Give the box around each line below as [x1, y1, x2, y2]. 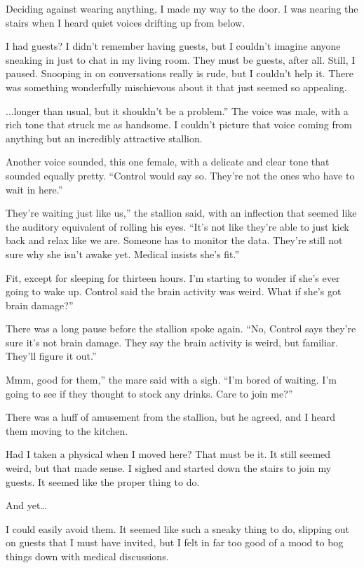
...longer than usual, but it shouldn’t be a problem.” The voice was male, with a [6, 103, 349, 118]
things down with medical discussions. [6, 549, 169, 563]
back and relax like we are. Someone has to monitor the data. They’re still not [6, 233, 343, 248]
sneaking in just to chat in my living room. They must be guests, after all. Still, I [6, 52, 356, 67]
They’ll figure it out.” [6, 349, 97, 363]
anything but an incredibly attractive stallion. [6, 130, 203, 145]
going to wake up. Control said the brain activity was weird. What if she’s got [6, 284, 342, 299]
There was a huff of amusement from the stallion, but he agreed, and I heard [6, 410, 336, 424]
